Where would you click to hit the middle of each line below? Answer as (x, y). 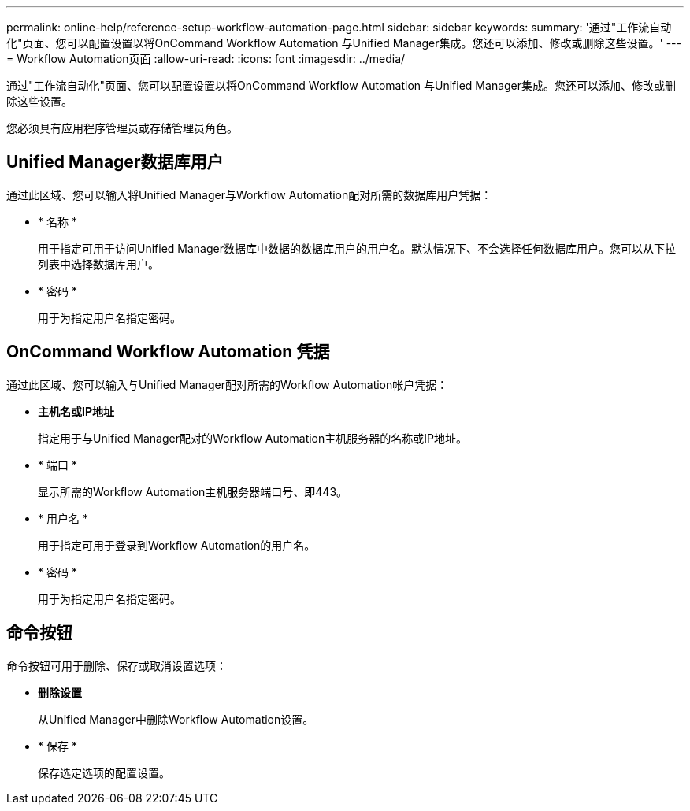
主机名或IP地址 (76, 411)
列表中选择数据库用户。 (98, 264)
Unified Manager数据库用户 (115, 162)
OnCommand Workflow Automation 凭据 (168, 352)
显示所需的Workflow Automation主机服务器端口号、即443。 (193, 491)
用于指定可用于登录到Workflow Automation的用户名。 (177, 545)
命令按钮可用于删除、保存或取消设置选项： (117, 665)
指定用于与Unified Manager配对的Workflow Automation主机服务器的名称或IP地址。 (252, 438)
